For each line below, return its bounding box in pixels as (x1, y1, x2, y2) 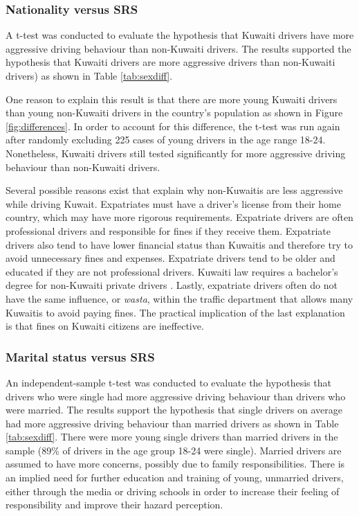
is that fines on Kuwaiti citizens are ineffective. (6, 319, 204, 333)
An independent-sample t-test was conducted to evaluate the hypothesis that (6, 375, 331, 389)
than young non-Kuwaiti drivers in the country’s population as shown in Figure (6, 105, 343, 120)
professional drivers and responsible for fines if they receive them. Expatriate (6, 223, 331, 238)
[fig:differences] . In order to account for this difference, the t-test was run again (6, 118, 340, 133)
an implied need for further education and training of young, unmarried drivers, (6, 470, 344, 485)
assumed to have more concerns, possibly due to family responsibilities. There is (6, 456, 345, 471)
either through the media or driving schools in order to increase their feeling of (6, 483, 340, 498)
